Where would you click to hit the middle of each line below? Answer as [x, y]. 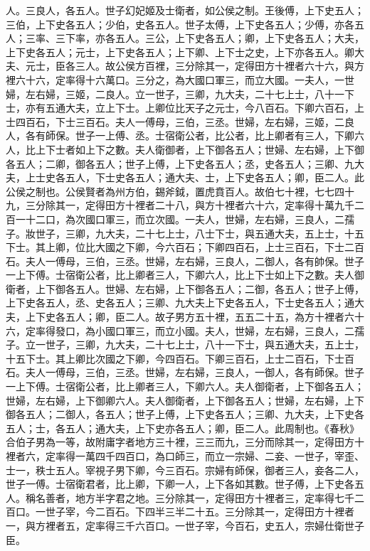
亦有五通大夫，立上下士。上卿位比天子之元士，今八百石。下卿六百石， [190, 108]
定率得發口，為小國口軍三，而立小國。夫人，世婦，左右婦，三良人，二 [190, 330]
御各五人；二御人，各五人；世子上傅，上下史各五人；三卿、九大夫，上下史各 [185, 414]
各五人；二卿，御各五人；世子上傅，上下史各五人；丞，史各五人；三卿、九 [180, 163]
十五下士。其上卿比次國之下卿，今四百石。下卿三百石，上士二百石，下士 [175, 358]
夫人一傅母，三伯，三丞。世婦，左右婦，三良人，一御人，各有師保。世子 [195, 372]
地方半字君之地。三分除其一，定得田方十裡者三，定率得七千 [215, 497]
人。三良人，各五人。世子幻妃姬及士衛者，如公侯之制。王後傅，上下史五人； [185, 10]
